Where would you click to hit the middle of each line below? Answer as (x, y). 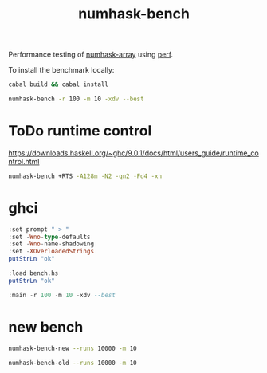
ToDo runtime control (80, 131)
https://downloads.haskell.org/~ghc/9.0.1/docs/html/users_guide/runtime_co (133, 153)
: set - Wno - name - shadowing (51, 244)
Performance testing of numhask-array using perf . (91, 55)
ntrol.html (24, 161)
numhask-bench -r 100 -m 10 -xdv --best (77, 99)
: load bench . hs (33, 273)
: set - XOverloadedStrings (51, 252)
